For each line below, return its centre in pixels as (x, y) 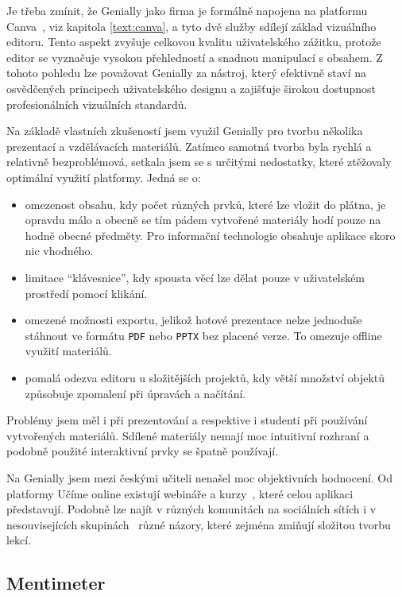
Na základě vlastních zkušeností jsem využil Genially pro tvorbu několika (185, 131)
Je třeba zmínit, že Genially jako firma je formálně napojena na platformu (187, 10)
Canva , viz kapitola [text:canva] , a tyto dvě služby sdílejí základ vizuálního (191, 26)
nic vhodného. (59, 251)
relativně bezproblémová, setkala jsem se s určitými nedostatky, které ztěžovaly (199, 162)
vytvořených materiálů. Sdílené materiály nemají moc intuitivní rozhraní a (188, 435)
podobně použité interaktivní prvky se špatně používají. (143, 451)
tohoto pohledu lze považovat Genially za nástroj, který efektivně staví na (187, 73)
